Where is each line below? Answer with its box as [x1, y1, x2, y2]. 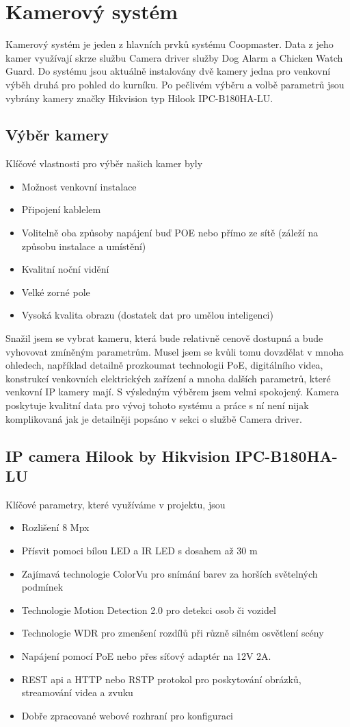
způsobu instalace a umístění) [21, 238, 146, 253]
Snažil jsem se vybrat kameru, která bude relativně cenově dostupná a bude [5, 331, 323, 345]
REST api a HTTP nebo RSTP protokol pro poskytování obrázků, [21, 671, 301, 686]
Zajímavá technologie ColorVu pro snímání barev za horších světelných [21, 566, 318, 580]
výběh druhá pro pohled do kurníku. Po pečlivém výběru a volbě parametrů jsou [5, 77, 345, 91]
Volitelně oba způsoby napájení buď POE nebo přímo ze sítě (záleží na [21, 225, 319, 240]
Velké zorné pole [21, 284, 90, 299]
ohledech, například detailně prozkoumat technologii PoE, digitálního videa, [5, 358, 323, 372]
